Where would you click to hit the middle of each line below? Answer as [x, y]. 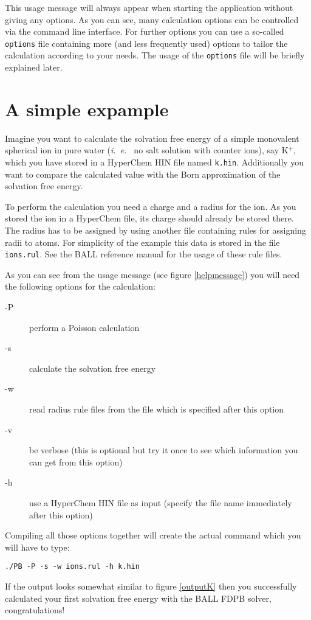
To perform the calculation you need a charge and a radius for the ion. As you [151, 206]
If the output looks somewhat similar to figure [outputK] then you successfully [151, 586]
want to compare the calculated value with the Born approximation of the [143, 174]
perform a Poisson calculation [84, 327]
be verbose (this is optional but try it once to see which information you [164, 450]
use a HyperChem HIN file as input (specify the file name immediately [161, 503]
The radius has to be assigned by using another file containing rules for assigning [155, 230]
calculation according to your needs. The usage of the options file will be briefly [155, 55]
